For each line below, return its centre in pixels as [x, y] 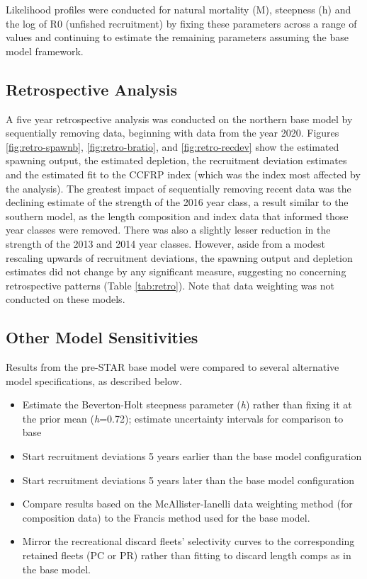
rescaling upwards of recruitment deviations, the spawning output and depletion [179, 257]
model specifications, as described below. [94, 380]
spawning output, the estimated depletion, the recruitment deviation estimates [176, 160]
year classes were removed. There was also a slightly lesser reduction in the [168, 230]
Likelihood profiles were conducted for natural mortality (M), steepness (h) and [179, 9]
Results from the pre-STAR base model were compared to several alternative [173, 367]
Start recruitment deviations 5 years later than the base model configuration [188, 480]
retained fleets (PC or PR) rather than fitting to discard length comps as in [187, 555]
